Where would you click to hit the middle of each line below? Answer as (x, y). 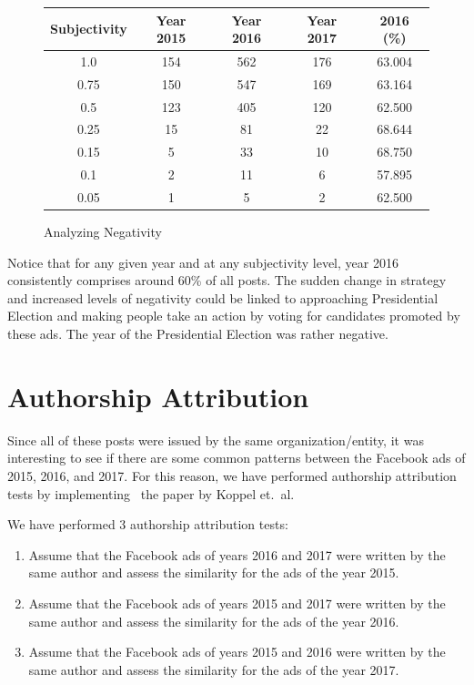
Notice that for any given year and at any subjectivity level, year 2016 (203, 262)
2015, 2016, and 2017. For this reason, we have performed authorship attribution (232, 475)
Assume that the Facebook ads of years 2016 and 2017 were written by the (237, 554)
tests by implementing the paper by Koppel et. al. (151, 493)
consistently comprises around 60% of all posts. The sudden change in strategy (227, 280)
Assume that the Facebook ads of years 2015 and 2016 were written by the (237, 652)
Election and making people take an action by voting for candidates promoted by (234, 316)
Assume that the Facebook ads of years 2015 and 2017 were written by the (237, 603)
